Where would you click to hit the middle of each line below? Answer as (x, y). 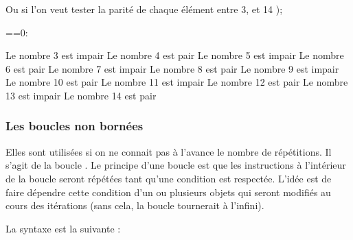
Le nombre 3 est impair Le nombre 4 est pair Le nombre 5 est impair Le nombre (175, 55)
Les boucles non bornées (75, 126)
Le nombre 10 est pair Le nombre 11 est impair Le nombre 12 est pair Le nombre (177, 82)
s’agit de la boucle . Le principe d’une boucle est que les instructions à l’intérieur (176, 165)
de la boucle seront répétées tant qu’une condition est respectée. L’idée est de (169, 178)
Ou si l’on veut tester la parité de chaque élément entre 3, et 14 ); (144, 9)
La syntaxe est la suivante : (63, 228)
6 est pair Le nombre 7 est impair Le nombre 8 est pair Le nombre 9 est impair (172, 68)
